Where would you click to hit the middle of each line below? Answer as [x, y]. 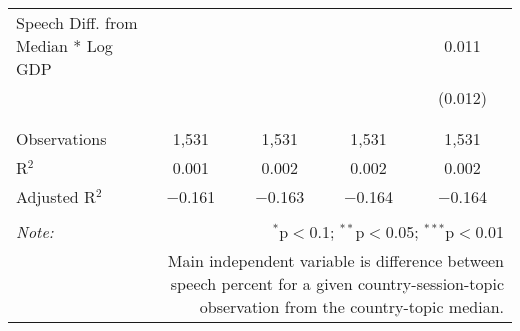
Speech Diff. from [77, 22]
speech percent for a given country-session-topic [337, 283]
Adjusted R [56, 196]
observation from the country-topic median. [351, 306]
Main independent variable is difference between [335, 260]
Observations [61, 138]
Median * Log [64, 45]
